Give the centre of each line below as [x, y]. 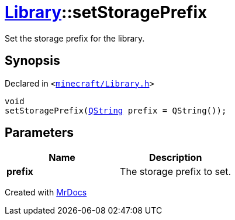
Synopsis [32, 61]
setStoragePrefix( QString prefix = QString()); [116, 110]
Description [175, 158]
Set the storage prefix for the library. [75, 38]
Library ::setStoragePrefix [106, 12]
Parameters [39, 133]
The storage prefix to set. [176, 172]
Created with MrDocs [46, 192]
